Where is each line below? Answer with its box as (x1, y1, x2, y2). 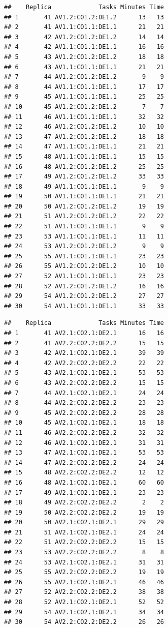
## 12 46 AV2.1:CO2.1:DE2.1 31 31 (4, 439, 164, 446)
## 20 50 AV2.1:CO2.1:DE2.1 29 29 (4, 519, 164, 526)
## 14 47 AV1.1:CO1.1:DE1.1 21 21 (4, 143, 164, 151)
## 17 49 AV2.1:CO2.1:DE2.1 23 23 (4, 489, 164, 496)
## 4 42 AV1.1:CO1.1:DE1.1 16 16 (4, 43, 164, 51)
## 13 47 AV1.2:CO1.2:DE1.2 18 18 (4, 133, 164, 140)
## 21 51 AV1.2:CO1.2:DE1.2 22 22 (4, 213, 164, 220)
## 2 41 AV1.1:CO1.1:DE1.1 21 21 (4, 23, 164, 31)
